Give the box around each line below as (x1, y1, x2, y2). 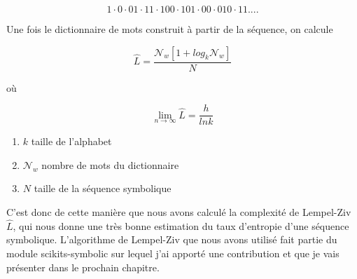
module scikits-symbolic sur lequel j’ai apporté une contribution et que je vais (6, 246, 339, 261)
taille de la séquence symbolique (34, 181, 171, 196)
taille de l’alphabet (31, 134, 112, 149)
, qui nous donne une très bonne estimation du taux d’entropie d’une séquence (13, 218, 349, 233)
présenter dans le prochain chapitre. (6, 259, 160, 274)
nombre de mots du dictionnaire (41, 157, 179, 172)
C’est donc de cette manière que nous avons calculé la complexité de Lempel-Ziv (6, 205, 351, 219)
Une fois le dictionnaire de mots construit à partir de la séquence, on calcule (6, 22, 333, 36)
